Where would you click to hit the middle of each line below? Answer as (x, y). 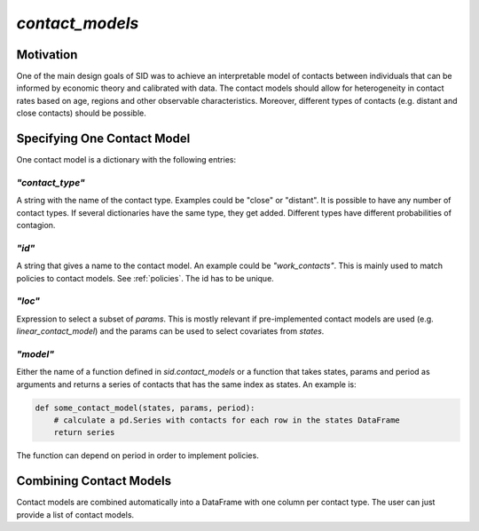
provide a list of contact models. (75, 514)
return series (84, 432)
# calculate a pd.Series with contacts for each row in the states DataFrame (227, 420)
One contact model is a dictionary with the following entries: (126, 160)
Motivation (47, 55)
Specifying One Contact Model (103, 139)
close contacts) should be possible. (81, 113)
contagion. (36, 226)
